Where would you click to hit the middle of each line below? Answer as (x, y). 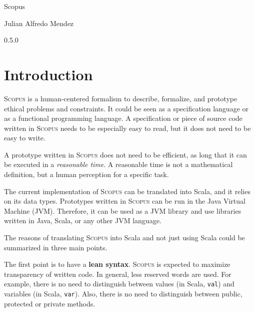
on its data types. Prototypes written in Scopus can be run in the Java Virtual (125, 201)
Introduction (48, 74)
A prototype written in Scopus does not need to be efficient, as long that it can (125, 154)
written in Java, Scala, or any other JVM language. (83, 220)
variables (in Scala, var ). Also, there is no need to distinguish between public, (123, 294)
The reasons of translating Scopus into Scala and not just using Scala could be (124, 238)
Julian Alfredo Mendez (39, 23)
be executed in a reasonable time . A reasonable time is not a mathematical (118, 164)
